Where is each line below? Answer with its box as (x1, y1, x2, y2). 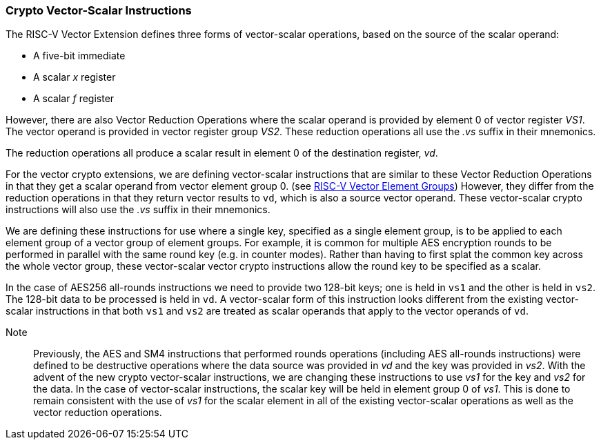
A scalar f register (33, 92, 115, 105)
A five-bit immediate (33, 50, 126, 62)
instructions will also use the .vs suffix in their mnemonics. (6, 204, 270, 216)
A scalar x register (33, 71, 116, 83)
